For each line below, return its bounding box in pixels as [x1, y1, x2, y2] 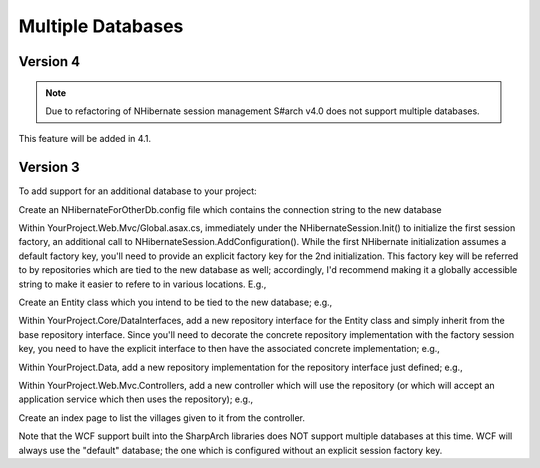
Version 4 [18, 53, 81, 70]
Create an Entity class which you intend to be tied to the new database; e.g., [18, 296, 333, 308]
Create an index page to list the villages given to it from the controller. [18, 411, 305, 424]
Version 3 [18, 159, 80, 176]
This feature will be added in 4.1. [18, 133, 152, 145]
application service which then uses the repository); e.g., [18, 393, 254, 405]
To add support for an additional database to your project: [18, 185, 257, 197]
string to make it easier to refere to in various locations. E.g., [18, 278, 267, 290]
